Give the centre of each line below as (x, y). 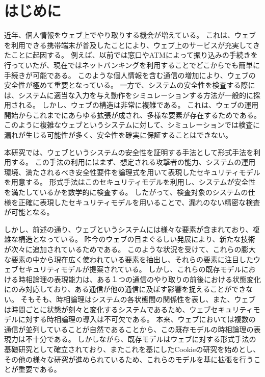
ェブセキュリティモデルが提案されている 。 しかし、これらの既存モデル (123, 269)
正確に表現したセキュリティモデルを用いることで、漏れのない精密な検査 (139, 202)
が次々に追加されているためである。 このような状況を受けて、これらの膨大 (130, 249)
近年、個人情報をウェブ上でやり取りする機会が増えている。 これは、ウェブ (130, 35)
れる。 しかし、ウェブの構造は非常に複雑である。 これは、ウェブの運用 (138, 105)
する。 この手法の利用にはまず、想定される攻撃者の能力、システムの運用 (133, 162)
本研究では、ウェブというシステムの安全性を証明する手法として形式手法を (129, 152)
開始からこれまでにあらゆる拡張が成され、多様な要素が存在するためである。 (132, 115)
